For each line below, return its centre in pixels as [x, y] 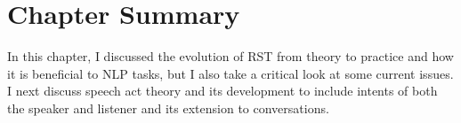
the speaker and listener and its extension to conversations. [168, 108]
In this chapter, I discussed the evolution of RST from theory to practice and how [230, 56]
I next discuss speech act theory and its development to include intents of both [222, 91]
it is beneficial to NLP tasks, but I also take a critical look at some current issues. [230, 73]
